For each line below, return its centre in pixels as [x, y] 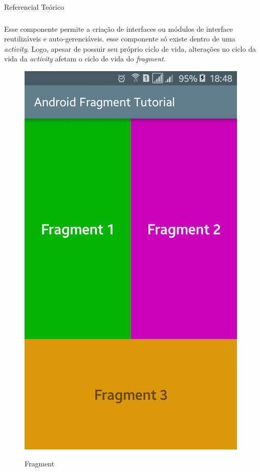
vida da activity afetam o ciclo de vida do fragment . [85, 59]
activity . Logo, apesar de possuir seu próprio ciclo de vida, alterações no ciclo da [130, 48]
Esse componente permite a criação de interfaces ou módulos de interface [119, 28]
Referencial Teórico [34, 7]
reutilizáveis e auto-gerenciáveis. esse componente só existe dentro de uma [120, 39]
